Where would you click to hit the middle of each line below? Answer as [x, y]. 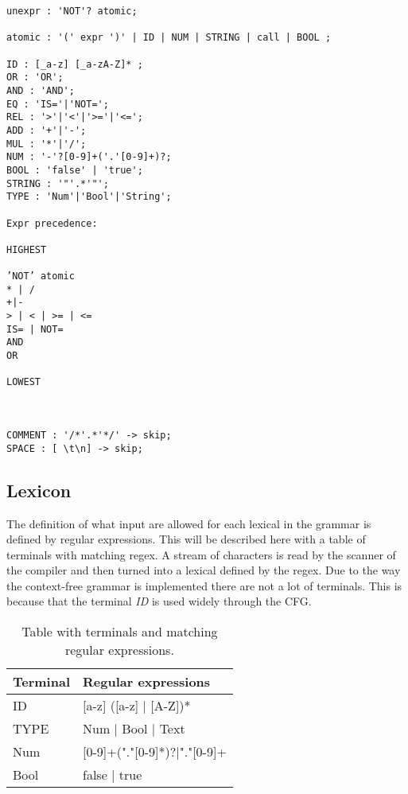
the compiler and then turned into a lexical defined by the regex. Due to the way [204, 570]
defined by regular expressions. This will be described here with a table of [186, 539]
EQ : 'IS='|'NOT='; [58, 104]
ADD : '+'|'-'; [47, 130]
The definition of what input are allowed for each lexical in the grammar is [189, 523]
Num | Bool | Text [134, 729]
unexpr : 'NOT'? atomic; [72, 11]
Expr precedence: [52, 223]
